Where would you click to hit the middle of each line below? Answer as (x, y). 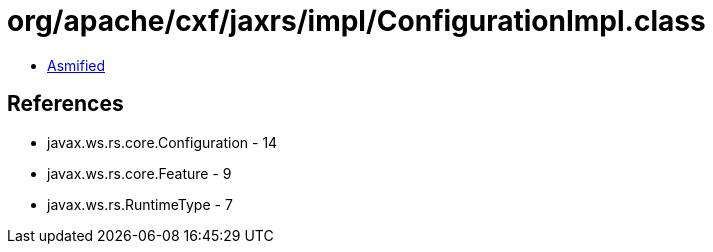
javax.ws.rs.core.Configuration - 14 (162, 142)
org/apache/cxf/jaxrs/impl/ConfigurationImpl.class (356, 21)
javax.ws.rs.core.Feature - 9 (139, 173)
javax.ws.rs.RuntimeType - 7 (140, 204)
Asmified (76, 65)
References (65, 104)
